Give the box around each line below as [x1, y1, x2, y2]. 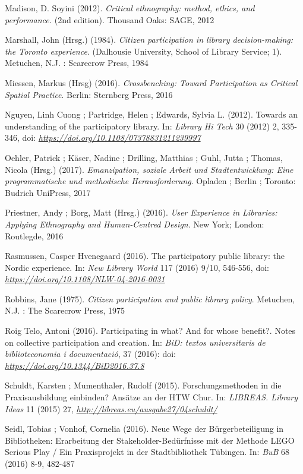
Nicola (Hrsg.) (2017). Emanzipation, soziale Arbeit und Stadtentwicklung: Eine [5, 163, 293, 175]
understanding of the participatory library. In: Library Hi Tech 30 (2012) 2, [5, 119, 279, 132]
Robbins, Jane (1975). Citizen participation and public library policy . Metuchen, [5, 292, 295, 305]
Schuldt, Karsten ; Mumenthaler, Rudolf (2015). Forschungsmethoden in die [5, 379, 282, 391]
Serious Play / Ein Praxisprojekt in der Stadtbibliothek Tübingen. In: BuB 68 [5, 445, 290, 458]
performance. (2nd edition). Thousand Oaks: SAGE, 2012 [5, 13, 214, 26]
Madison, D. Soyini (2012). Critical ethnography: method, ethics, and [5, 2, 255, 14]
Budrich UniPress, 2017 [5, 186, 91, 198]
